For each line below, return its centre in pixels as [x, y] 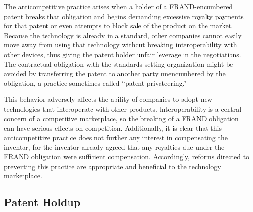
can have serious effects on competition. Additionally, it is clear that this [113, 128]
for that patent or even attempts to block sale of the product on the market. [119, 26]
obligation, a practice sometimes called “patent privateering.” [95, 83]
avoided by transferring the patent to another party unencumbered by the [115, 73]
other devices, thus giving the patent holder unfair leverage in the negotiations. [123, 54]
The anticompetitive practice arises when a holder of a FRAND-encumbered [118, 6]
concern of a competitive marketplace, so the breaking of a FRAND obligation [121, 118]
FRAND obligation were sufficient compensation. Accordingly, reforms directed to [127, 156]
